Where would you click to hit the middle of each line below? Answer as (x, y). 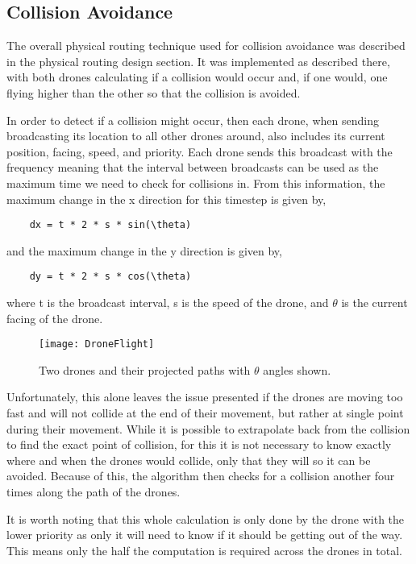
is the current (374, 303)
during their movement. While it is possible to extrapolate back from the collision (208, 428)
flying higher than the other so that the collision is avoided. (154, 92)
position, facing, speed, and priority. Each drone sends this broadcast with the (200, 151)
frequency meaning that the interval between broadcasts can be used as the (193, 167)
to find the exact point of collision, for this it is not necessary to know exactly (199, 444)
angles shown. (297, 369)
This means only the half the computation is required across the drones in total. (205, 550)
